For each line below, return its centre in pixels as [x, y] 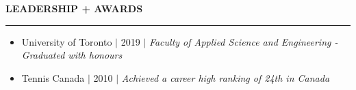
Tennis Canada [53, 77]
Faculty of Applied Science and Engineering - [243, 41]
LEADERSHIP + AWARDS [74, 8]
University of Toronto [67, 41]
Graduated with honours [72, 55]
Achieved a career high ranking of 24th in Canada [226, 77]
